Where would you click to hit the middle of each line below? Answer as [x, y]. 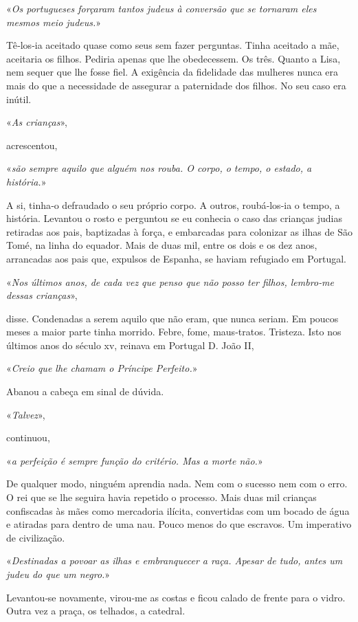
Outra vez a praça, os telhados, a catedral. [96, 611]
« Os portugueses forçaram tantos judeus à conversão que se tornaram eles [161, 8]
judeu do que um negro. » [58, 574]
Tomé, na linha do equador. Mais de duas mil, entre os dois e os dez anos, [162, 245]
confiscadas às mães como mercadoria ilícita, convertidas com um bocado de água [178, 510]
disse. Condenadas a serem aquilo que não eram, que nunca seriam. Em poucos [172, 318]
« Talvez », [26, 414]
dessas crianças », [42, 295]
